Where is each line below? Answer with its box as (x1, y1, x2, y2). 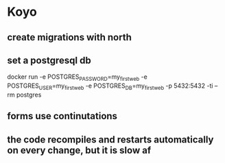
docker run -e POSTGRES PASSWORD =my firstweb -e (7, 73, 147, 83)
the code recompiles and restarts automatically (7, 134, 214, 145)
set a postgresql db (7, 54, 91, 66)
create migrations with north (7, 32, 132, 43)
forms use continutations (7, 110, 118, 122)
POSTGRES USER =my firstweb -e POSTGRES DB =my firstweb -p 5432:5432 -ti (7, 81, 213, 91)
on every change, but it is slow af (7, 145, 152, 156)
